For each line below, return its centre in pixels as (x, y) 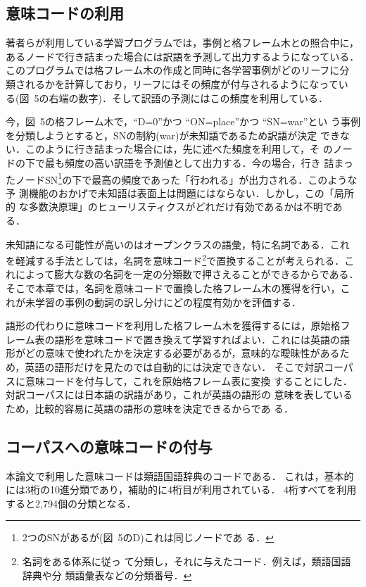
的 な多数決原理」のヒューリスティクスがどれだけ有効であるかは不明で (169, 207)
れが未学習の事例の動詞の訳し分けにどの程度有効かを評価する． (153, 302)
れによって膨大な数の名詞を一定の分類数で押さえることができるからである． (182, 274)
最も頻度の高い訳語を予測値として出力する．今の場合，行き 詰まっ (199, 162)
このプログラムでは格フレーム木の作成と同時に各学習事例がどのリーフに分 (178, 70)
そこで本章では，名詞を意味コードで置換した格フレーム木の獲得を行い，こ (178, 288)
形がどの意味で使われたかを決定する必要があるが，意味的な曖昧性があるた (178, 353)
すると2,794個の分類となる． (71, 503)
